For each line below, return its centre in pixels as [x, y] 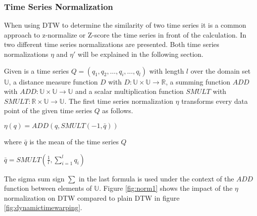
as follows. [118, 110]
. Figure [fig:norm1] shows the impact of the [166, 188]
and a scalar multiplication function [129, 91]
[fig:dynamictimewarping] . [43, 207]
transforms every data [215, 101]
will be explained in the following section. [141, 54]
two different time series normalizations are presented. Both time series [112, 44]
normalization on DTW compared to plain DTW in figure [92, 197]
